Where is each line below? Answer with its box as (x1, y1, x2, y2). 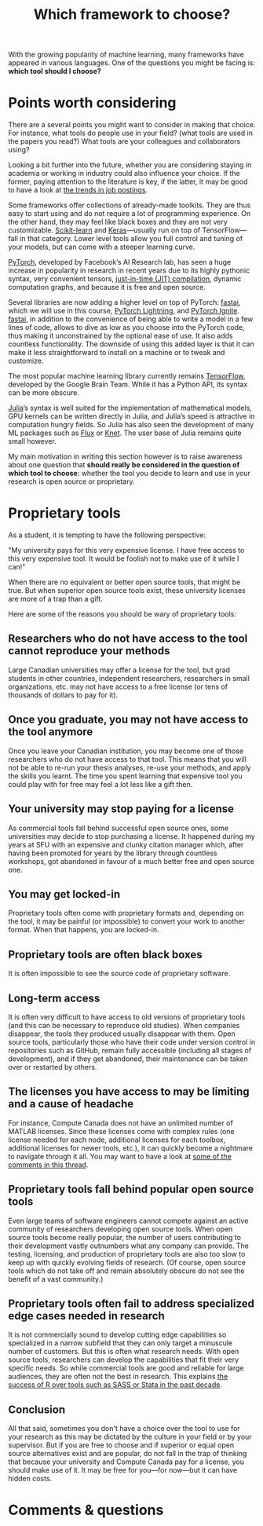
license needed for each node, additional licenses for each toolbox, (8, 1135, 226, 1144)
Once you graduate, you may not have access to (8, 713, 249, 726)
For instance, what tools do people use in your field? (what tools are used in (8, 128, 254, 138)
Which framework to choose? (33, 5, 231, 24)
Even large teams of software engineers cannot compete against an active (8, 1216, 249, 1225)
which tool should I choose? (8, 67, 102, 76)
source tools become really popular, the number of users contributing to (8, 1232, 242, 1242)
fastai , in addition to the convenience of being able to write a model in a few (8, 314, 254, 324)
